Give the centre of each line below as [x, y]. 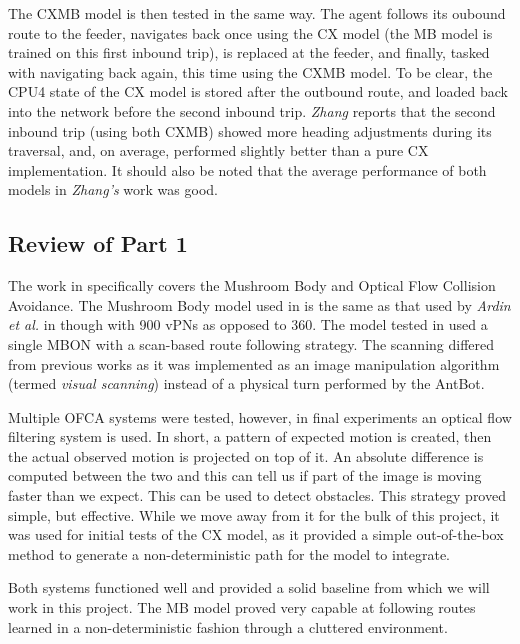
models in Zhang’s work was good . [113, 189]
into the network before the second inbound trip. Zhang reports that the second [252, 110]
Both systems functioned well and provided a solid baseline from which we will [249, 587]
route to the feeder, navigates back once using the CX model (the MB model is [250, 32]
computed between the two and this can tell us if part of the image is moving [245, 475]
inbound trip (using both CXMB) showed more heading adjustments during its [250, 130]
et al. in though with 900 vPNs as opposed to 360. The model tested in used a [248, 324]
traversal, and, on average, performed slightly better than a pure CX [218, 150]
